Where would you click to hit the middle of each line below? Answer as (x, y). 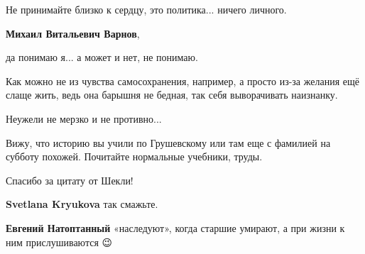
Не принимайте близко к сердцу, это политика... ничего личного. (146, 9)
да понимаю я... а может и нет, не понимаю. (102, 57)
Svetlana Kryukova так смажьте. (82, 204)
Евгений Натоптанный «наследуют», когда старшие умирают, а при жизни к (175, 227)
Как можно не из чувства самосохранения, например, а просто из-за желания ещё (182, 81)
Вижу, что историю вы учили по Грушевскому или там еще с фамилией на (168, 142)
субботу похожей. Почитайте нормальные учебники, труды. (134, 156)
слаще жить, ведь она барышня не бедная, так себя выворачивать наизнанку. (172, 95)
